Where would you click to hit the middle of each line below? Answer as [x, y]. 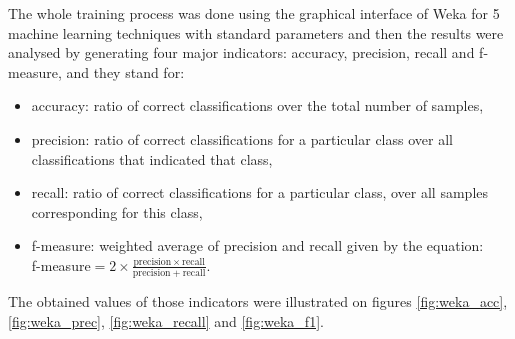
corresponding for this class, [117, 211]
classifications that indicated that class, [152, 158]
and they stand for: [125, 71]
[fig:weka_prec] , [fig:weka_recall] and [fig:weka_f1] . [166, 320]
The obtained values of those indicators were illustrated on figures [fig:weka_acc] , [258, 301]
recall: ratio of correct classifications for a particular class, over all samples [259, 192]
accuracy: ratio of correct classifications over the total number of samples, [257, 105]
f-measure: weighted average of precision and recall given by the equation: [257, 245]
